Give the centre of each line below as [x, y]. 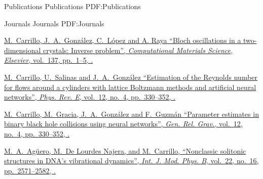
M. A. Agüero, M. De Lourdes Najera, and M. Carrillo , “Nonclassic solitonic [125, 150]
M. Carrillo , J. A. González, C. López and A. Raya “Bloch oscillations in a [123, 40]
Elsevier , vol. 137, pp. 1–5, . [49, 60]
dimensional [23, 50]
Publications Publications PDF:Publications [72, 6]
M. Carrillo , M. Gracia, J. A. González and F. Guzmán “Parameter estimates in [131, 114]
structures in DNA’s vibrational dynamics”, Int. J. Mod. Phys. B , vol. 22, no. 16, [131, 161]
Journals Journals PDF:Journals [54, 23]
